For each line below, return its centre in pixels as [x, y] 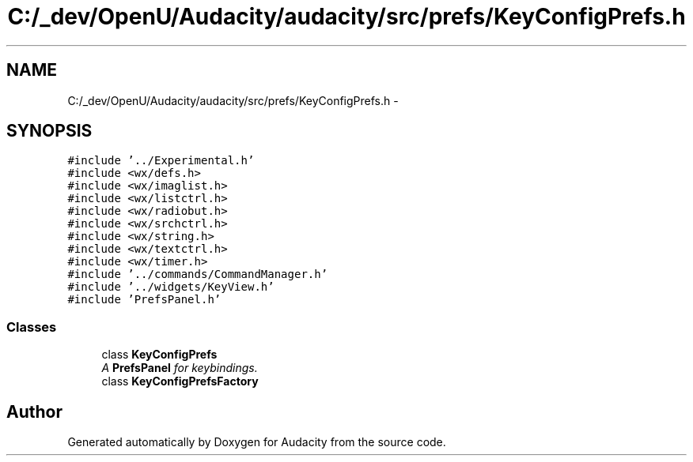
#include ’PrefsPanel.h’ [144, 300]
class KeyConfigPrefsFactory [180, 381]
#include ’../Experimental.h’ [161, 161]
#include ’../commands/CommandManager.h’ [198, 274]
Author [34, 411]
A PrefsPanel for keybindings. [180, 368]
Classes [32, 327]
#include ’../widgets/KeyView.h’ [171, 287]
